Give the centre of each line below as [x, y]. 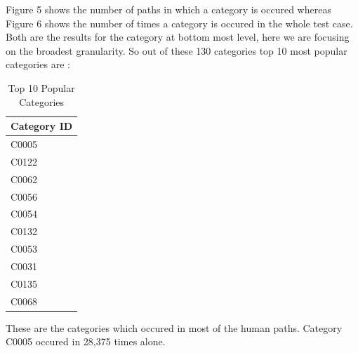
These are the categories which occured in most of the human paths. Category [174, 327]
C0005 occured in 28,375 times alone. [86, 341]
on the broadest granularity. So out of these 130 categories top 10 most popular [177, 50]
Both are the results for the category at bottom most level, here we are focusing [178, 37]
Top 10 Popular [41, 87]
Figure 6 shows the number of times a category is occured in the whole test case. [179, 23]
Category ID [42, 126]
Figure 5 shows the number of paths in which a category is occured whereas [168, 9]
